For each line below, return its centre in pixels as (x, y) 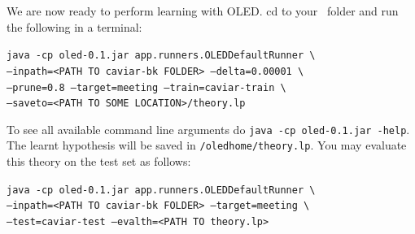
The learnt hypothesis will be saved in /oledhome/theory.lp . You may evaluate (207, 145)
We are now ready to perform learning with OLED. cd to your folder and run (203, 11)
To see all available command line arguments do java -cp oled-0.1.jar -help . (208, 129)
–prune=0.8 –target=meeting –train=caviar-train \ (146, 87)
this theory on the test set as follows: (99, 161)
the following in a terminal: (74, 26)
